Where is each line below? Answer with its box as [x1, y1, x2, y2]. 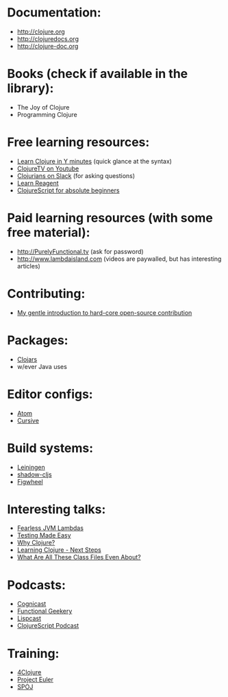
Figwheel [16, 477, 43, 485]
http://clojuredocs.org [16, 34, 79, 42]
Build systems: [7, 440, 94, 456]
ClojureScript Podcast [16, 622, 79, 630]
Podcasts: [7, 577, 66, 593]
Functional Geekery [16, 607, 73, 616]
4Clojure [16, 668, 42, 676]
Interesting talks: [7, 501, 106, 517]
